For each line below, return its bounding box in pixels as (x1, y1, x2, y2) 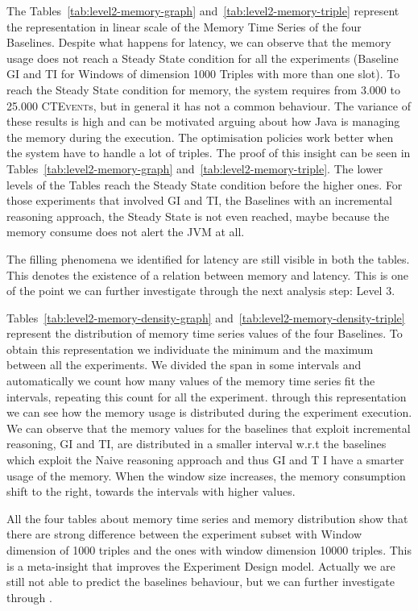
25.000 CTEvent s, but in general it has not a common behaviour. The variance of (6, 97, 412, 114)
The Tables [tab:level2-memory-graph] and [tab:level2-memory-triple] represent (6, 2, 399, 19)
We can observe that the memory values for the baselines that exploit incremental (6, 419, 411, 436)
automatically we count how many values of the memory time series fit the (6, 372, 375, 389)
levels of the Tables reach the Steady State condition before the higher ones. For (6, 176, 403, 193)
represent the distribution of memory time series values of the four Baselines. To (6, 325, 403, 342)
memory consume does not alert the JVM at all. (6, 223, 245, 240)
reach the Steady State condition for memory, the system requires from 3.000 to (6, 81, 400, 98)
